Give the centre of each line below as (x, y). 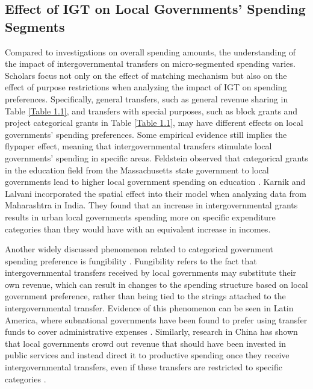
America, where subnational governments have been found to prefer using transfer (156, 319)
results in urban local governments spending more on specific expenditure (140, 216)
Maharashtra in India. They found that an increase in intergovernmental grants (151, 205)
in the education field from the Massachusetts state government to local (137, 170)
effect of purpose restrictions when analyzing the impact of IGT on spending (146, 87)
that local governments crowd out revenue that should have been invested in (145, 343)
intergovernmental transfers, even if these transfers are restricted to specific (144, 367)
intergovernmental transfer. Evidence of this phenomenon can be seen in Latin (149, 308)
